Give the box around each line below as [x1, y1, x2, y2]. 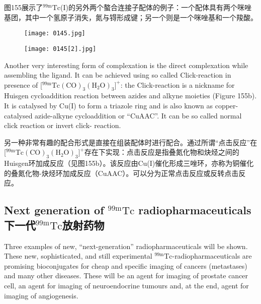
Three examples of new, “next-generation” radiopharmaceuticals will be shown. [4, 240, 248, 251]
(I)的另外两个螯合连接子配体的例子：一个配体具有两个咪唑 [60, 2, 252, 12]
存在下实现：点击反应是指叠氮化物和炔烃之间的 [84, 147, 239, 157]
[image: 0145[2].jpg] [24, 45, 97, 52]
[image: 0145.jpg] [24, 30, 85, 37]
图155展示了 [4, 2, 43, 12]
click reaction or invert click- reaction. [4, 120, 121, 131]
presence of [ [4, 79, 42, 90]
